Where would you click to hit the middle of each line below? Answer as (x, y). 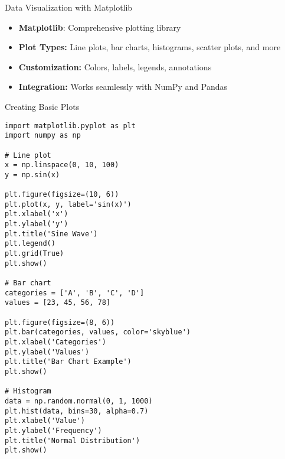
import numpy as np (43, 136)
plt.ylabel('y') (37, 224)
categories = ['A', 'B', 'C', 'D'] (75, 293)
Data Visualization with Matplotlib (69, 7)
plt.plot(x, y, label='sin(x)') (68, 204)
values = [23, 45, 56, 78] (58, 303)
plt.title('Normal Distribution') (73, 440)
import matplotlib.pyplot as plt (70, 126)
